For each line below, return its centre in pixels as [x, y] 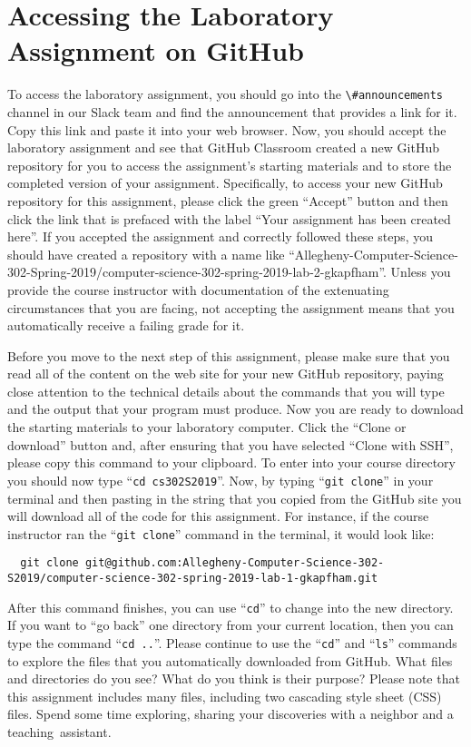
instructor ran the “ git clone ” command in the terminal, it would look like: [221, 533]
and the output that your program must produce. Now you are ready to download [235, 409]
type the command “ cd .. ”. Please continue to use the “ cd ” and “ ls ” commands [232, 642]
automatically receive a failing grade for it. [126, 325]
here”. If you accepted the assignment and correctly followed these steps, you [221, 236]
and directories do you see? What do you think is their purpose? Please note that [234, 678]
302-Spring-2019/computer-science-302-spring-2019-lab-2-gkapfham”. [197, 272]
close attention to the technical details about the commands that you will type [226, 391]
